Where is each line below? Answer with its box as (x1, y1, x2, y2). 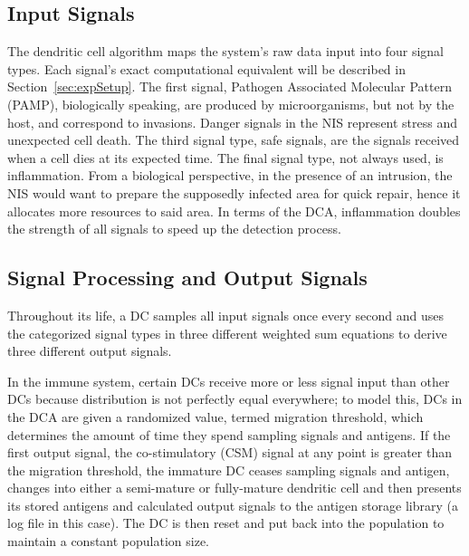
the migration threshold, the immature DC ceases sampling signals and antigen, (7, 460, 450, 479)
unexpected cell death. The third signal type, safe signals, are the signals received (7, 130, 460, 149)
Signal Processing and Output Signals (7, 264, 368, 292)
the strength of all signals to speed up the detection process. (7, 219, 341, 238)
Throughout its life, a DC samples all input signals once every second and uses (7, 305, 444, 324)
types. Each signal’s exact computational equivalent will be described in (7, 59, 406, 78)
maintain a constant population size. (7, 532, 210, 551)
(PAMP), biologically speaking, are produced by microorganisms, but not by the (7, 94, 455, 113)
